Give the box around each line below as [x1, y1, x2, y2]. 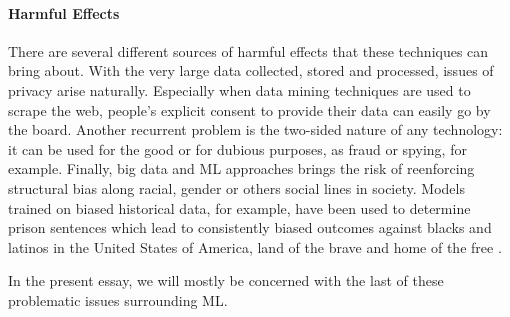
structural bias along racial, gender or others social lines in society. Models [8, 177, 465, 198]
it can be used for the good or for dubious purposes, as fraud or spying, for [8, 138, 467, 159]
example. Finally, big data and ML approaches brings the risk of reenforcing [8, 158, 475, 179]
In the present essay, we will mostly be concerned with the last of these [8, 270, 444, 291]
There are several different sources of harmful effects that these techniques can [8, 40, 489, 61]
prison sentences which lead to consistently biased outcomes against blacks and [8, 217, 492, 238]
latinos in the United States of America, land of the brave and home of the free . [8, 236, 502, 257]
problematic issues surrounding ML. [8, 289, 228, 310]
